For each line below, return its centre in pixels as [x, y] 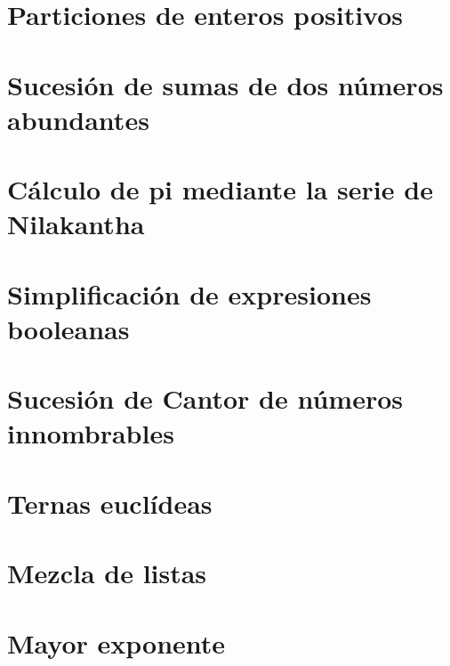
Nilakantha [76, 224]
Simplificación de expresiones [189, 293]
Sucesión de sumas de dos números [225, 84]
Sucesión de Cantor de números [205, 398]
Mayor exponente [117, 642]
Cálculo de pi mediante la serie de [220, 189]
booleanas [68, 328]
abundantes [78, 119]
